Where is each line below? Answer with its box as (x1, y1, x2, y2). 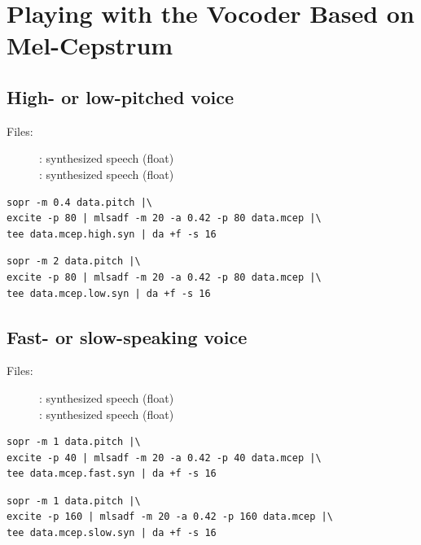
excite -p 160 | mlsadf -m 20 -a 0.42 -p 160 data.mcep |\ (7, 511, 333, 523)
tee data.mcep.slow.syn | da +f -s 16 (7, 527, 217, 539)
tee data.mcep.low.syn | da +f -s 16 (7, 287, 211, 299)
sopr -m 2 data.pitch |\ (7, 255, 141, 268)
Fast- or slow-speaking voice (7, 324, 248, 349)
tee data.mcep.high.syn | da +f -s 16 (7, 228, 217, 240)
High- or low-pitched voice (7, 84, 235, 109)
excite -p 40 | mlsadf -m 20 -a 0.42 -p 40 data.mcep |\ (7, 451, 322, 464)
